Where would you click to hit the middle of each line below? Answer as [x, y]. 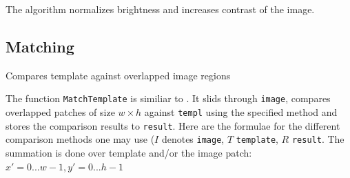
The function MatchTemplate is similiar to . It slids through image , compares [168, 98]
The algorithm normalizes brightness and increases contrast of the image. [160, 9]
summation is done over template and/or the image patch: [129, 153]
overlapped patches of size [60, 112]
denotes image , [193, 139]
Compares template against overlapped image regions [118, 75]
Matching [40, 46]
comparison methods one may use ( [80, 139]
